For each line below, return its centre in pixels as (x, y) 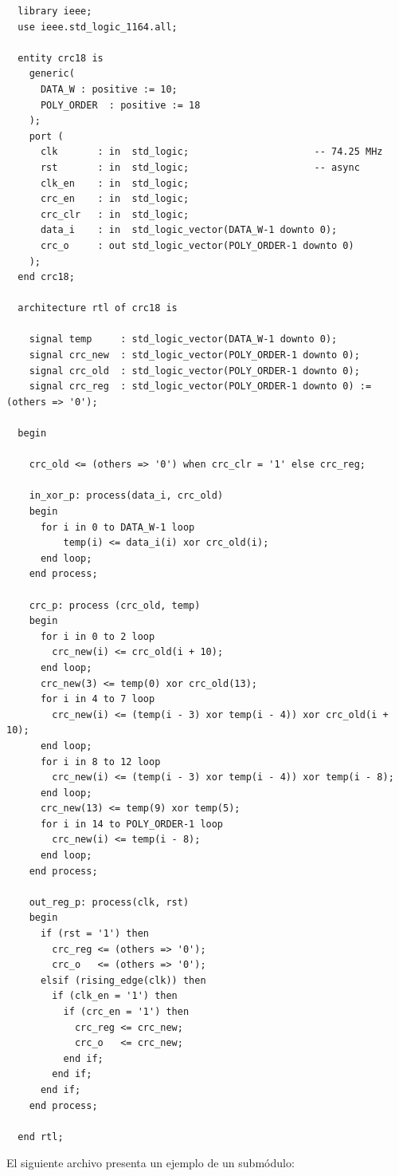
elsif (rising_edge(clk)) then (123, 980)
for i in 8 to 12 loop (100, 762)
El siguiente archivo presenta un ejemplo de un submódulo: (151, 1163)
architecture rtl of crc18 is (98, 308)
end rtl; (41, 1137)
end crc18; (46, 277)
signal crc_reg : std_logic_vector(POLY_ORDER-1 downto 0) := (200, 387)
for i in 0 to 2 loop (98, 636)
